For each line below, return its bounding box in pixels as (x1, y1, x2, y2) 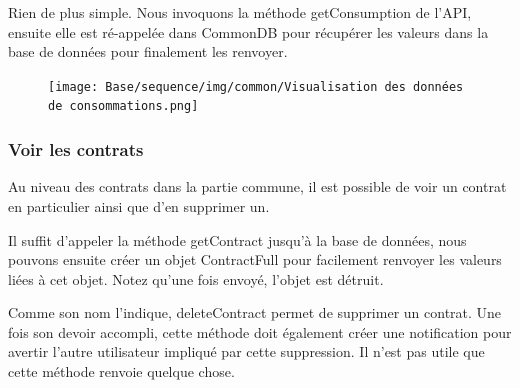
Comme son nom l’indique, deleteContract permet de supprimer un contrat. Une (8, 302, 502, 323)
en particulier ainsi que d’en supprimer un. (8, 195, 270, 216)
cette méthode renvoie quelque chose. (8, 361, 235, 382)
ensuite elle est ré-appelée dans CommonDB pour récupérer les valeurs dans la (8, 21, 489, 42)
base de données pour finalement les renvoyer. (8, 41, 288, 62)
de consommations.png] (48, 99, 199, 114)
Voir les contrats (8, 137, 144, 162)
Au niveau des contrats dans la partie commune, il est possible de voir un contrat (8, 176, 507, 197)
